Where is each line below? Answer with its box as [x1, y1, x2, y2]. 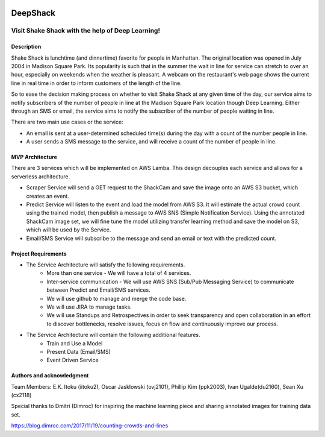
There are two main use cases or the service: [11, 118, 123, 126]
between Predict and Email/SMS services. [46, 286, 150, 294]
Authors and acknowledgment [11, 372, 89, 379]
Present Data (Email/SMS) [46, 348, 111, 355]
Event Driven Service [46, 356, 99, 364]
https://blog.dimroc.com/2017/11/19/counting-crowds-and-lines [11, 422, 169, 429]
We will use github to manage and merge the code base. [46, 295, 187, 302]
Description [11, 43, 42, 51]
